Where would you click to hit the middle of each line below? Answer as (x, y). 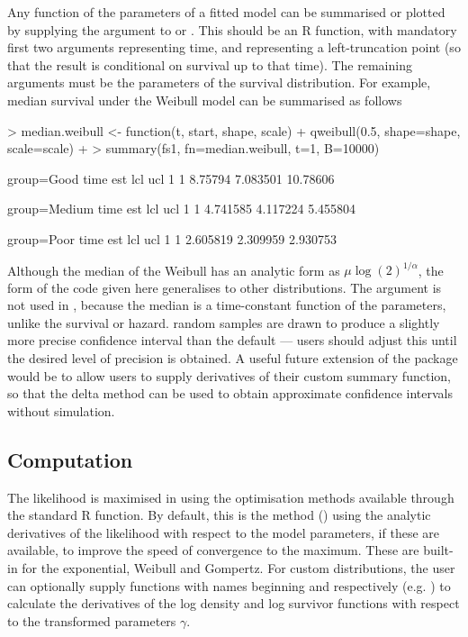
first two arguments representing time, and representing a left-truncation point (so (234, 47)
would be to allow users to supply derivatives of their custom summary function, (229, 375)
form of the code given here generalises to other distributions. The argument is (225, 287)
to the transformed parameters (92, 620)
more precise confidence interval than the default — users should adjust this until (232, 340)
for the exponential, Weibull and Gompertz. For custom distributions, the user (238, 567)
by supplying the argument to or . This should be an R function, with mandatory (232, 29)
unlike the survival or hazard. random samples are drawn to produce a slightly (224, 322)
